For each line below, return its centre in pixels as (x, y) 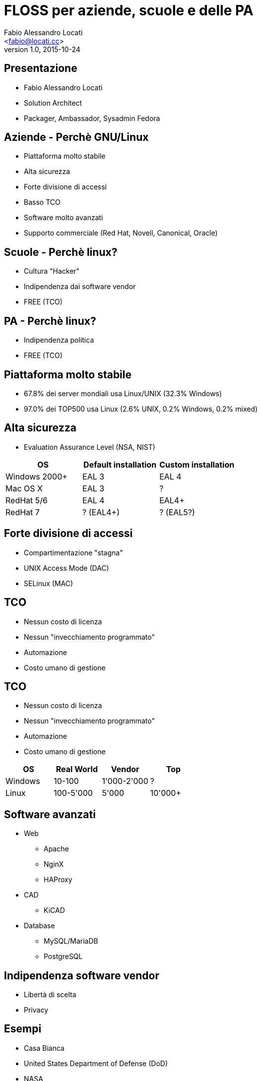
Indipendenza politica (59, 340)
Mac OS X (24, 488)
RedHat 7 (23, 512)
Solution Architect (53, 103)
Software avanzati (50, 814)
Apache (56, 849)
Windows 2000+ (36, 476)
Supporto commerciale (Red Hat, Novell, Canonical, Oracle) (121, 233)
